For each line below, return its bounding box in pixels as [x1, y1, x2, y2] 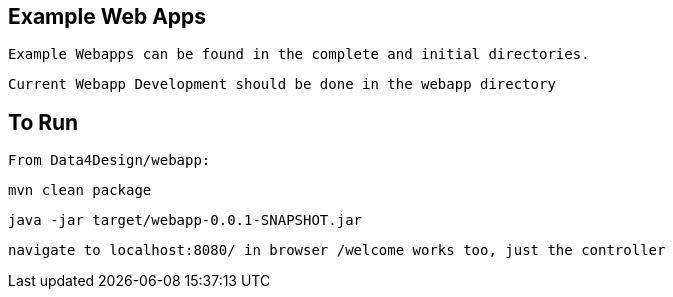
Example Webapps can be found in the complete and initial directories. [8, 46, 590, 63]
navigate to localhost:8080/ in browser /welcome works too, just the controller [8, 242, 666, 259]
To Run [8, 109, 79, 135]
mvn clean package [8, 182, 152, 199]
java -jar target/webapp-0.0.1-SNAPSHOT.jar [8, 212, 363, 229]
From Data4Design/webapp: [8, 152, 211, 169]
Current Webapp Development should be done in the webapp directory [8, 76, 556, 93]
